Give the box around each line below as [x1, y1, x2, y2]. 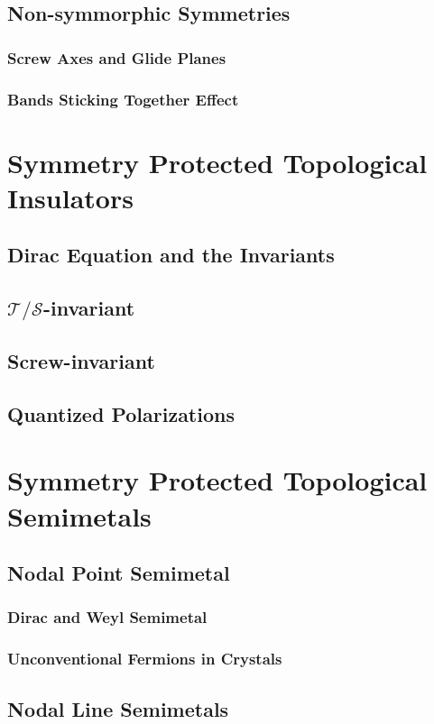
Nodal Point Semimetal [7, 559, 230, 587]
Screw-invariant [7, 346, 155, 374]
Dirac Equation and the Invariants [7, 241, 335, 269]
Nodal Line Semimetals [7, 694, 229, 722]
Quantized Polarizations [7, 399, 235, 427]
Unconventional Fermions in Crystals [7, 647, 282, 670]
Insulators [7, 179, 134, 215]
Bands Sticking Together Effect [7, 87, 239, 110]
